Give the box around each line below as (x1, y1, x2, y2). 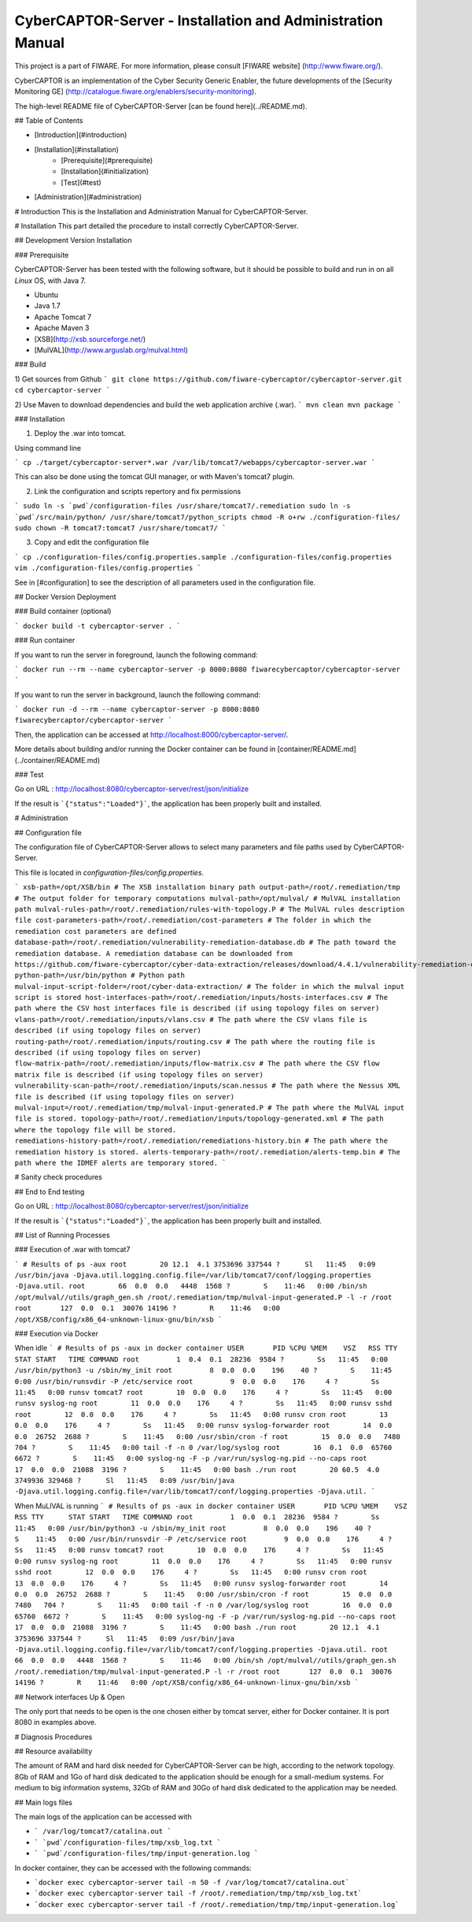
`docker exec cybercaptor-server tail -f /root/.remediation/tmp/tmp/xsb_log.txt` (34, 1889, 362, 1898)
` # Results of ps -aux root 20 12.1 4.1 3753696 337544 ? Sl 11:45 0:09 (14, 1259, 376, 1269)
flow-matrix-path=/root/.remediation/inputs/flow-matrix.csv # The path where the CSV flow (14, 1059, 380, 1068)
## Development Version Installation (14, 236, 132, 245)
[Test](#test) (61, 177, 101, 187)
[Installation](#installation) (34, 144, 120, 154)
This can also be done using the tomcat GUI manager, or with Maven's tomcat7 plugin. (14, 472, 295, 481)
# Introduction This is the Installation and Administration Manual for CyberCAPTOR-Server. (14, 206, 308, 216)
